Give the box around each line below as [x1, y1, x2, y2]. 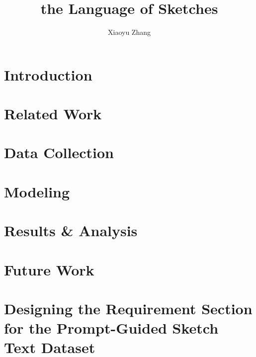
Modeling [4, 181, 70, 201]
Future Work [4, 259, 94, 279]
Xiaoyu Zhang [108, 27, 151, 37]
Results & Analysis [4, 220, 138, 241]
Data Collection [4, 142, 114, 163]
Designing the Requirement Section [4, 298, 253, 318]
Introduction [4, 64, 92, 85]
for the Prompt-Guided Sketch [4, 318, 219, 338]
